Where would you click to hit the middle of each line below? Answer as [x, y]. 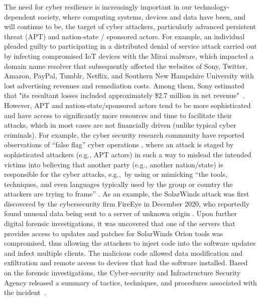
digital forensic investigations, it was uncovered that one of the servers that [120, 223]
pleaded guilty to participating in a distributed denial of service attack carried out [130, 46]
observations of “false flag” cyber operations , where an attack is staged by [119, 144]
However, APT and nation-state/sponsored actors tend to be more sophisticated [127, 105]
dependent [20, 16]
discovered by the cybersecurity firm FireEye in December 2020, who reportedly [127, 203]
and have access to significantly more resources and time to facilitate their [118, 115]
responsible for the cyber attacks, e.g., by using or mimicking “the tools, [116, 174]
